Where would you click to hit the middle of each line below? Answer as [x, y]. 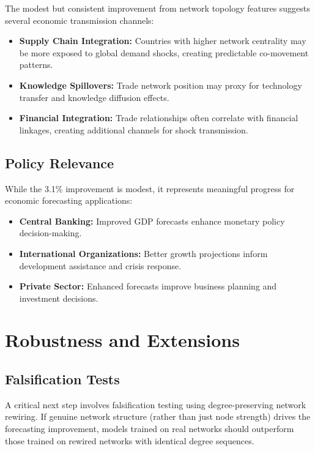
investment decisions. [59, 298]
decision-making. [50, 233]
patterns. [36, 65]
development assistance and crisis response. [100, 265]
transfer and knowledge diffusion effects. [94, 97]
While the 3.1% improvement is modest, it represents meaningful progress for [150, 188]
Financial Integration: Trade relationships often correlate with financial [159, 118]
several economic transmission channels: [80, 20]
